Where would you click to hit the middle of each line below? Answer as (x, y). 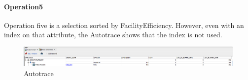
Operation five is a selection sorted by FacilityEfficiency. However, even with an (124, 25)
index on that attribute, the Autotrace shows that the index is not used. (113, 35)
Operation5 (24, 6)
